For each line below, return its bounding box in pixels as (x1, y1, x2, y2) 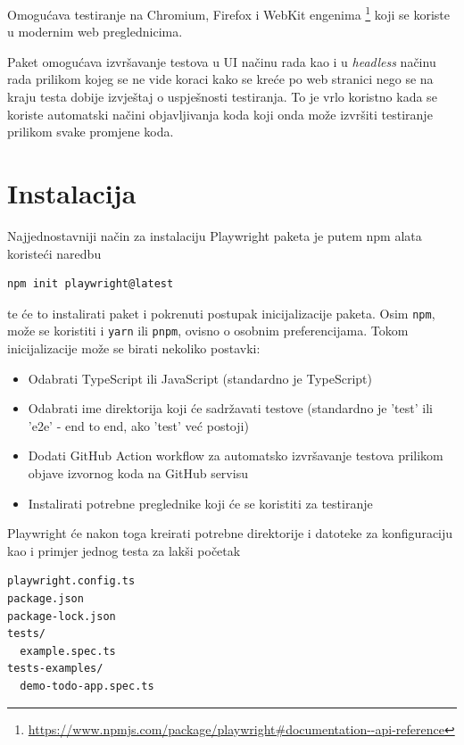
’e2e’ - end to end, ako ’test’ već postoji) (28, 416, 249, 435)
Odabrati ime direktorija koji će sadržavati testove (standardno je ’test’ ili (28, 399, 433, 418)
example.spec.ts (20, 644, 116, 658)
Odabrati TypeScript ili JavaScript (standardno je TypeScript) (28, 368, 372, 387)
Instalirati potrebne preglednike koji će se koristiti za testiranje (28, 493, 373, 512)
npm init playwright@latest (7, 277, 174, 291)
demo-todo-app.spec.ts (20, 679, 154, 692)
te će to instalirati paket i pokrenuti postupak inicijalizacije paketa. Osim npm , (7, 303, 435, 322)
